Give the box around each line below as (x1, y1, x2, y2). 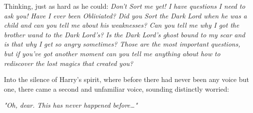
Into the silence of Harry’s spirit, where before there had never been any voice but (4, 74, 249, 84)
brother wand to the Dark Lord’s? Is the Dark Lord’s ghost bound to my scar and (4, 29, 245, 39)
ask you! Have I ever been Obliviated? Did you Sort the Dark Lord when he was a (4, 10, 247, 20)
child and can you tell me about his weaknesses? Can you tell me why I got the (4, 20, 239, 30)
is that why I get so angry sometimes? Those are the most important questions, (4, 39, 240, 49)
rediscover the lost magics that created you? (4, 58, 133, 68)
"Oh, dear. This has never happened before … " (4, 100, 137, 110)
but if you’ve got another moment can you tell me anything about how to (4, 48, 220, 58)
